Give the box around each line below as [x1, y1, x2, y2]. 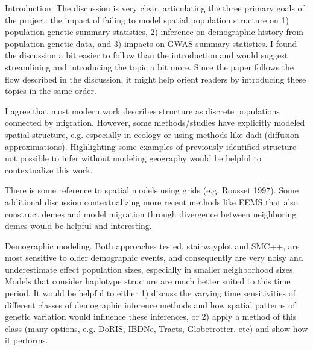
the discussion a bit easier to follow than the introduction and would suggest [5, 49, 288, 61]
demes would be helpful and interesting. [5, 219, 152, 232]
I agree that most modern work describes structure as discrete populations [5, 104, 280, 117]
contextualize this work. [5, 163, 93, 176]
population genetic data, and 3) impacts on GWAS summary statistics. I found [5, 37, 297, 49]
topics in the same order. [5, 84, 96, 97]
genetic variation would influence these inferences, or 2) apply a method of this [5, 310, 297, 323]
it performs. [5, 334, 48, 346]
